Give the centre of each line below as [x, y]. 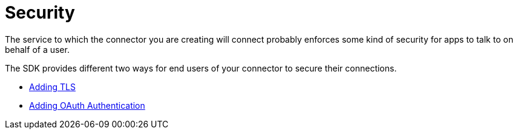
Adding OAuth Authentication [87, 105]
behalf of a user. [37, 49]
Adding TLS [52, 87]
